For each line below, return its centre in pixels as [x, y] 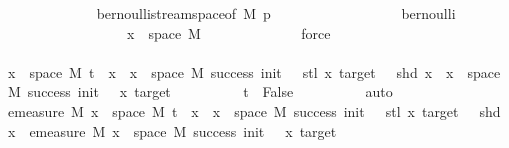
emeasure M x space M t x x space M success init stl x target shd [254, 110]
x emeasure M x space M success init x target [172, 130]
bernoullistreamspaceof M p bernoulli [276, 13]
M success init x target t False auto [200, 91]
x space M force [228, 32]
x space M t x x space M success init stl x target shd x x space [254, 71]
